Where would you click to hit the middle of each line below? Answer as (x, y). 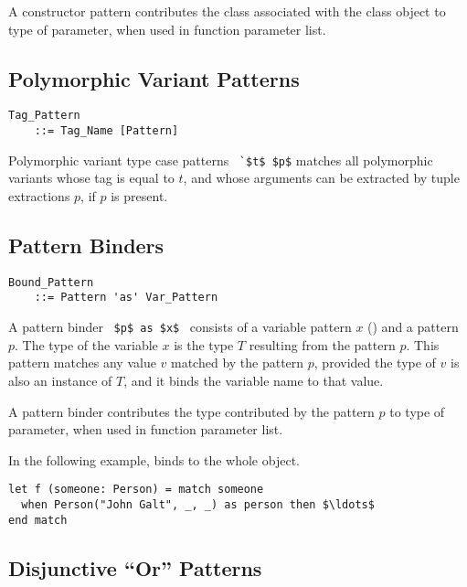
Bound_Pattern (51, 282)
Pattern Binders (86, 245)
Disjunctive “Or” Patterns (135, 567)
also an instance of (60, 380)
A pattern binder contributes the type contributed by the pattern (191, 411)
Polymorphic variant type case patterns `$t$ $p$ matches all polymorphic (221, 160)
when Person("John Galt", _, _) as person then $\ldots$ (198, 504)
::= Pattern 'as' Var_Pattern (126, 298)
